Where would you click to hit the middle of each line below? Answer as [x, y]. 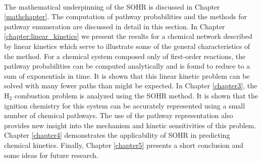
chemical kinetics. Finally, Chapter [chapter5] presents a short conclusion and [124, 145]
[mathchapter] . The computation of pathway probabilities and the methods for [125, 16]
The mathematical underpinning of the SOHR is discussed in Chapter [112, 6]
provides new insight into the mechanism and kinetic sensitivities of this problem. [130, 125]
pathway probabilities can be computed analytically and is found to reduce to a [127, 66]
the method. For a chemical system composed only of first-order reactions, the [125, 56]
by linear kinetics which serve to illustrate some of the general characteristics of [127, 46]
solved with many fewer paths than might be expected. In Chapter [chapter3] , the [131, 86]
